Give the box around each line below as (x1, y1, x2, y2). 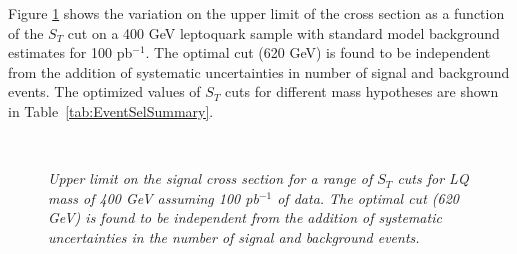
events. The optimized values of (8, 81, 201, 102)
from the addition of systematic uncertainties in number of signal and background (8, 61, 510, 82)
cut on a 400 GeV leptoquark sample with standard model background (67, 22, 500, 43)
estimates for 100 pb (8, 42, 133, 63)
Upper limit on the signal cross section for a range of (48, 168, 373, 189)
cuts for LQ (397, 168, 469, 189)
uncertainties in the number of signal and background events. (48, 226, 420, 247)
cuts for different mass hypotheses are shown (225, 81, 499, 102)
